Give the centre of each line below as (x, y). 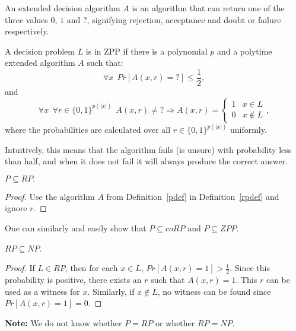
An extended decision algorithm (63, 8)
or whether (175, 322)
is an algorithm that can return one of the (208, 8)
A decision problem (40, 51)
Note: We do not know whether (63, 322)
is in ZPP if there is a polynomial (147, 51)
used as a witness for (42, 291)
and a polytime (244, 51)
